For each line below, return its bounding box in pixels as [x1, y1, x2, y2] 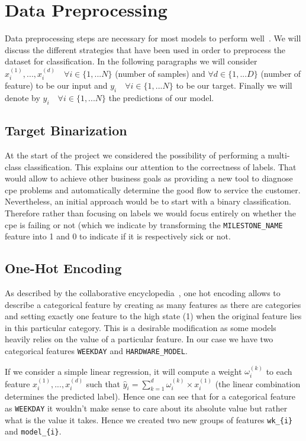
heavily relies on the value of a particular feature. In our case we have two [5, 333, 273, 345]
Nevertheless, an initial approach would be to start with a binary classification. [5, 195, 291, 207]
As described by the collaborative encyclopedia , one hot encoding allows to [5, 286, 281, 299]
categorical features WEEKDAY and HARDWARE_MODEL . [5, 344, 188, 356]
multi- [268, 148, 290, 161]
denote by [5, 91, 40, 103]
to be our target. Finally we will [176, 79, 292, 92]
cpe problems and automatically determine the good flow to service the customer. [5, 183, 301, 196]
